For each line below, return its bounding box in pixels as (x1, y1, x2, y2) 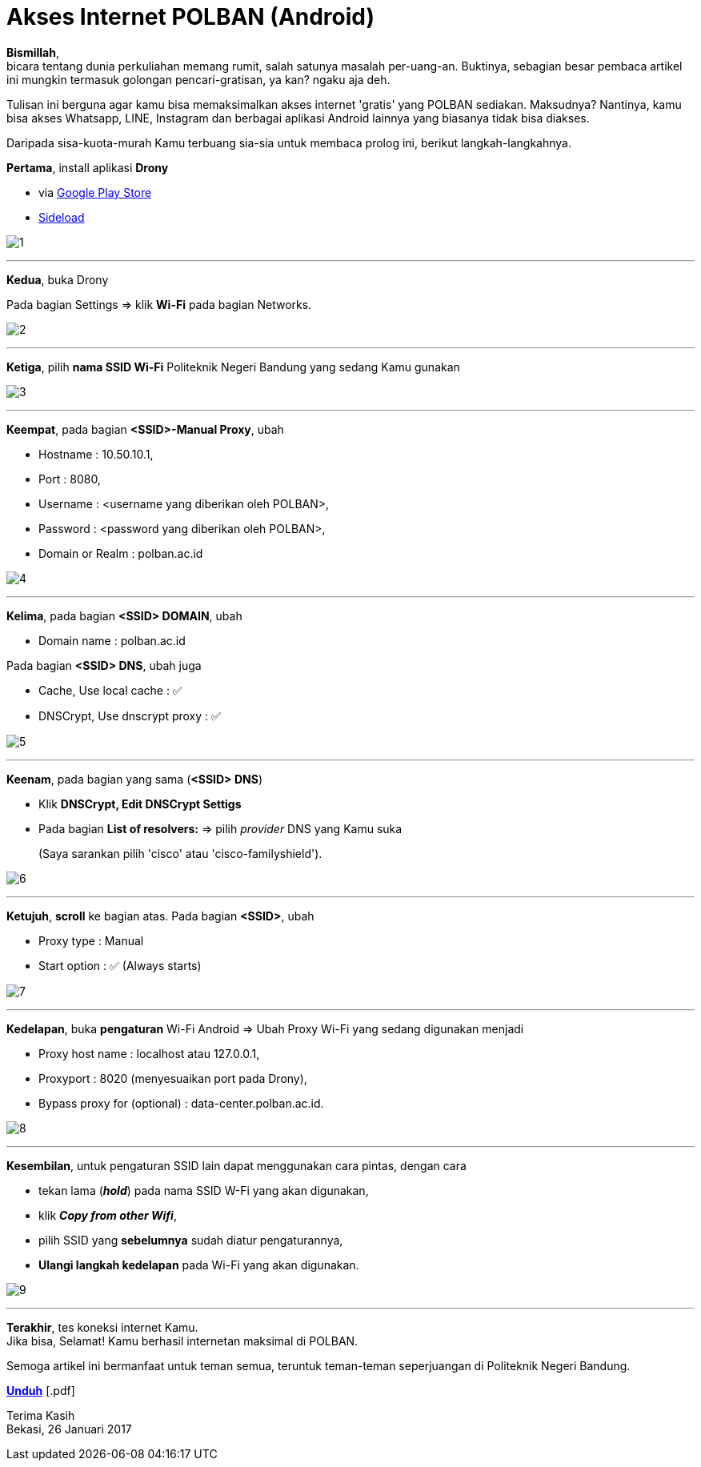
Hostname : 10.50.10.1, (38, 447, 154, 461)
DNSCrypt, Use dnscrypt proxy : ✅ (38, 708, 221, 723)
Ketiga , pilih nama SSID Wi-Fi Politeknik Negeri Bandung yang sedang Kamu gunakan (6, 359, 460, 374)
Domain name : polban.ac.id (38, 633, 186, 647)
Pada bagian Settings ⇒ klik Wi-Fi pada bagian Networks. (6, 297, 312, 311)
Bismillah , (6, 45, 59, 59)
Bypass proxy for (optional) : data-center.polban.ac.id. (38, 1096, 324, 1110)
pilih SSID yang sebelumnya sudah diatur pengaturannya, (38, 1233, 343, 1247)
